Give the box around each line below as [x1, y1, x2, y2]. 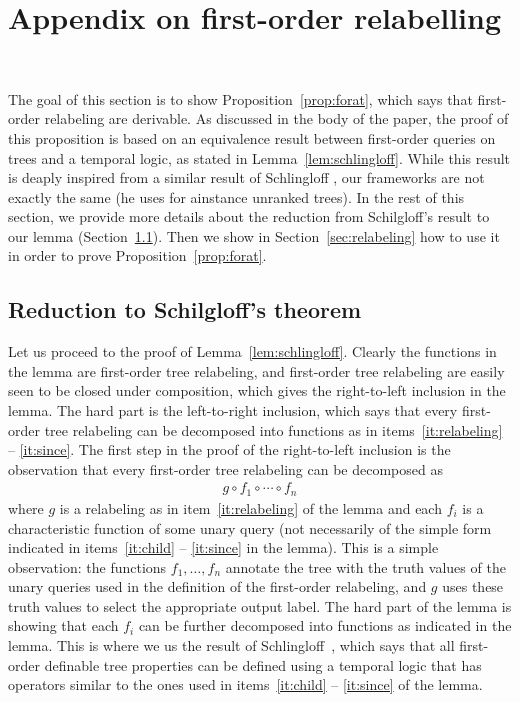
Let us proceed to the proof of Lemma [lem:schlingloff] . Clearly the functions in [8, 341, 497, 362]
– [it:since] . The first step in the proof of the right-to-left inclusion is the [8, 439, 451, 460]
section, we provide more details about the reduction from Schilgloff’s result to [8, 206, 490, 227]
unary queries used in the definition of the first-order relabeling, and [8, 576, 427, 597]
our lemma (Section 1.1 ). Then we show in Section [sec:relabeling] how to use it [8, 225, 500, 246]
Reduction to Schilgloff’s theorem [8, 294, 362, 325]
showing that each [8, 615, 119, 636]
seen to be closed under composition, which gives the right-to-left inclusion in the [8, 380, 506, 401]
